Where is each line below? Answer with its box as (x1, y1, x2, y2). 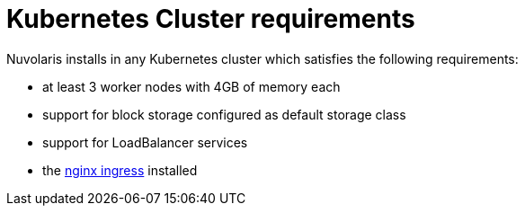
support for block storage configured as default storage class (42, 106, 406, 122)
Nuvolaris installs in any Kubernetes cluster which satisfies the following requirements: (6, 50, 519, 67)
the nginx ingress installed (42, 162, 198, 178)
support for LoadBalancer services (42, 134, 248, 150)
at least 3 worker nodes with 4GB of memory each (42, 78, 341, 94)
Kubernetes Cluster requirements (6, 4, 415, 34)
